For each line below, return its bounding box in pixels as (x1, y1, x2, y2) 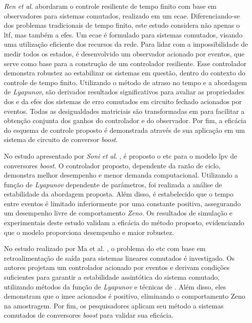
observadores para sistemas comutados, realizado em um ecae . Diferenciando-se (4, 10, 240, 20)
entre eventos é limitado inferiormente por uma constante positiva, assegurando (4, 198, 241, 208)
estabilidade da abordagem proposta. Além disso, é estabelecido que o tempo (4, 189, 234, 199)
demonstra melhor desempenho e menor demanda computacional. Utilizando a (4, 170, 238, 180)
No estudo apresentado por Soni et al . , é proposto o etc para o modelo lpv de (4, 150, 237, 161)
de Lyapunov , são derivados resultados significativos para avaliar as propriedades (4, 87, 245, 97)
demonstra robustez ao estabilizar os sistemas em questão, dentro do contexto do (4, 68, 246, 78)
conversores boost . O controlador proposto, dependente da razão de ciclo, (4, 160, 221, 170)
